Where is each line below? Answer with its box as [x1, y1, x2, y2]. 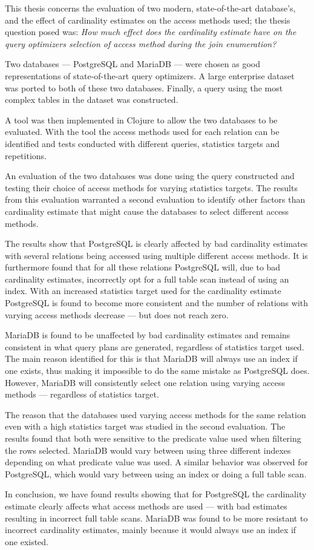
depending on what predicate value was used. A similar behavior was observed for [5, 456, 309, 468]
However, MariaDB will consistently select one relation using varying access [5, 376, 285, 388]
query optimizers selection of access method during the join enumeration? [5, 37, 276, 50]
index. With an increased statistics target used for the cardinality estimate [5, 284, 281, 297]
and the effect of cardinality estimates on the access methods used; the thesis [5, 13, 290, 26]
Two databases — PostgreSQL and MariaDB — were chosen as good [5, 57, 261, 70]
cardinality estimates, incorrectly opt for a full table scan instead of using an [5, 272, 289, 285]
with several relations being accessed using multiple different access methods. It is [5, 249, 308, 261]
